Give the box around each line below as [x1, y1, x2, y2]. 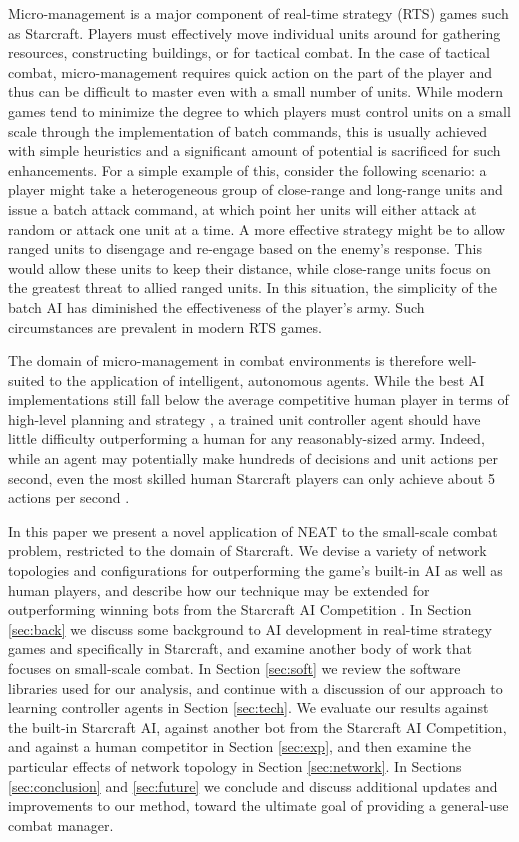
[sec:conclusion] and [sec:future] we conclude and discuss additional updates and [8, 775, 498, 796]
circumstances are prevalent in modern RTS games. [8, 316, 322, 337]
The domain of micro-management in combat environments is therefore [8, 350, 444, 371]
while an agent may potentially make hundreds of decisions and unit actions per [8, 448, 499, 469]
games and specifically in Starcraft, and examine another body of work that [8, 638, 472, 659]
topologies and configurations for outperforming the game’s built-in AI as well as [8, 560, 503, 581]
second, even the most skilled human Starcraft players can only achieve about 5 [8, 467, 495, 488]
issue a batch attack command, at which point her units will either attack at [8, 198, 477, 219]
